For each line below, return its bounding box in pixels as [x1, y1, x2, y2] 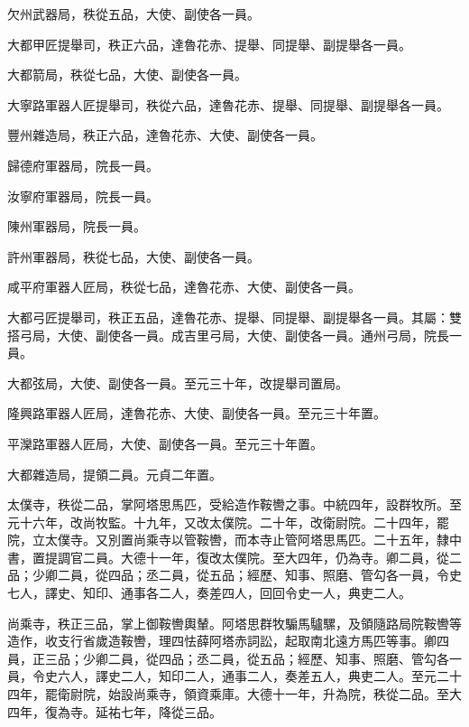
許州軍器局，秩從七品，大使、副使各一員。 [7, 247, 260, 266]
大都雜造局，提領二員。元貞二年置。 [7, 464, 222, 483]
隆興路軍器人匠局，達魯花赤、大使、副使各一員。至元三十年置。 [7, 404, 386, 423]
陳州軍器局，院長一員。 [7, 217, 146, 236]
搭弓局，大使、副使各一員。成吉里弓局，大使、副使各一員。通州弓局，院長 [7, 325, 449, 344]
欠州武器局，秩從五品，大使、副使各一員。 [7, 5, 260, 23]
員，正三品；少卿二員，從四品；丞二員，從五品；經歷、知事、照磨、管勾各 [7, 648, 449, 667]
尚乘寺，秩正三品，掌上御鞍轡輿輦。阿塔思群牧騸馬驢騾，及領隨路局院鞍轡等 [7, 613, 462, 632]
